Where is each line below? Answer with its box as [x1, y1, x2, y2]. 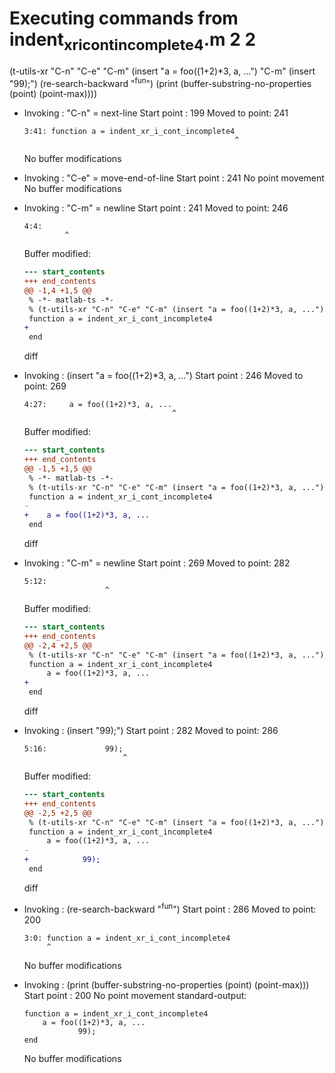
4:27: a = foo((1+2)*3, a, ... [23, 400, 173, 410]
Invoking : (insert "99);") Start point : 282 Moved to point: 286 [23, 725, 279, 737]
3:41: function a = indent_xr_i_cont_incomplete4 [23, 127, 236, 137]
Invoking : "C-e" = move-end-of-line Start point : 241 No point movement [23, 172, 325, 184]
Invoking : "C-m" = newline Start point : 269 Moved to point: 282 [23, 557, 291, 569]
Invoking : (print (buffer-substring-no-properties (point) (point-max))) [23, 978, 310, 991]
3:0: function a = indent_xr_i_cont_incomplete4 [23, 933, 231, 943]
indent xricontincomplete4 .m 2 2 [9, 28, 257, 54]
